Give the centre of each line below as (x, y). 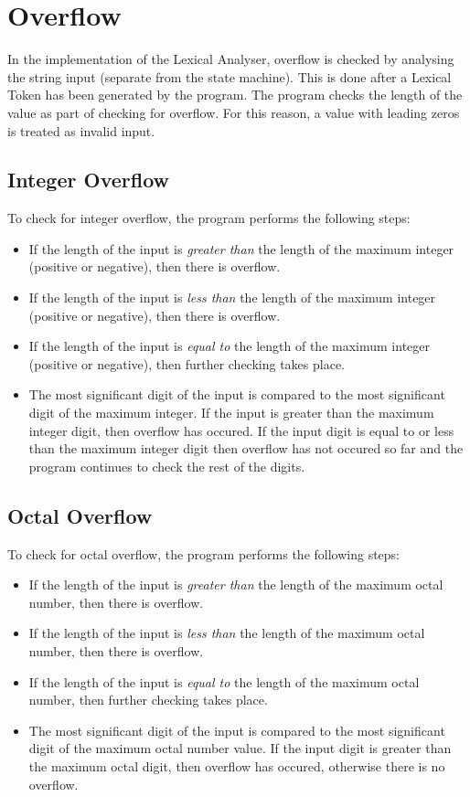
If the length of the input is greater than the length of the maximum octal (236, 584)
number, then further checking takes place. (148, 700)
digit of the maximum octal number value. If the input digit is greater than (240, 748)
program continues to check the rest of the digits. (167, 466)
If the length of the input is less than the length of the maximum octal (227, 633)
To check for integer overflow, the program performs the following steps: (209, 218)
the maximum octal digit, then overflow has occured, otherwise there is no (237, 765)
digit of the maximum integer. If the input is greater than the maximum (231, 413)
